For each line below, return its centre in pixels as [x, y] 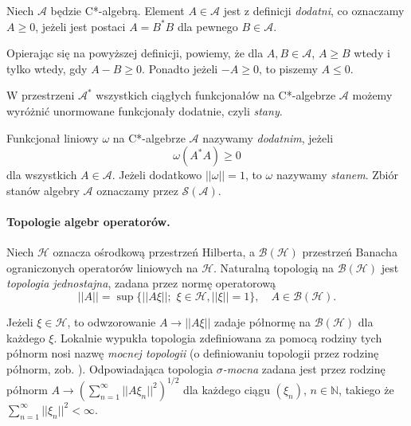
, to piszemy [288, 68]
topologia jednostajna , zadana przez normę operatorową [141, 283]
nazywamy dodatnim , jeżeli [268, 137]
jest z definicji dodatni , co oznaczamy [314, 10]
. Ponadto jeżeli [180, 68]
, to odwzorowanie [112, 321]
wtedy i [372, 53]
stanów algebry [43, 190]
